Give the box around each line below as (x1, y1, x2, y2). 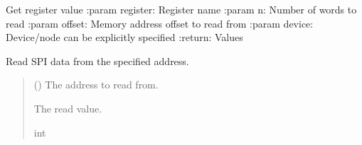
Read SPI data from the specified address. (6, 53, 189, 68)
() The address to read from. (33, 77, 159, 92)
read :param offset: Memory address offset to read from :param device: (6, 16, 314, 30)
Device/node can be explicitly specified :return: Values (6, 30, 243, 45)
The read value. (33, 100, 102, 115)
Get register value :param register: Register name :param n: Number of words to (6, 2, 357, 16)
